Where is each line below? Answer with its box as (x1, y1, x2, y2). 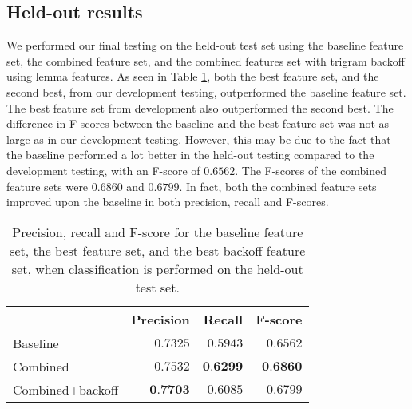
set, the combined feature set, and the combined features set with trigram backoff (6, 52, 405, 69)
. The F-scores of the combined (235, 161, 386, 178)
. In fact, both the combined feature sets (179, 177, 377, 194)
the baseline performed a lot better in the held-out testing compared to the (6, 146, 374, 163)
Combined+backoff (13, 379, 119, 399)
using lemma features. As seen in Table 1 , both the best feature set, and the (6, 68, 379, 85)
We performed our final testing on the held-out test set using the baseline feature (6, 37, 404, 54)
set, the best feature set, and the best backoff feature (10, 240, 306, 260)
